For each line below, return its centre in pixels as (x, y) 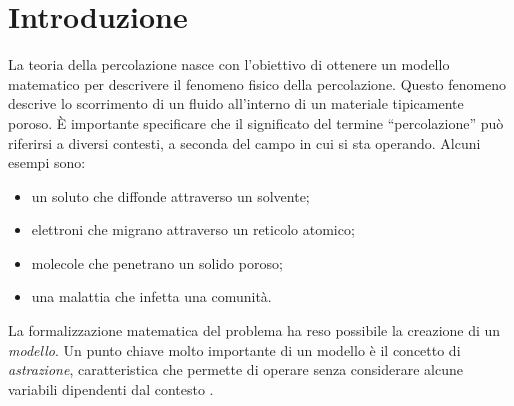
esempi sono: (47, 162)
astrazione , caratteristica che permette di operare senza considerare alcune (235, 369)
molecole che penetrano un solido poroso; (157, 262)
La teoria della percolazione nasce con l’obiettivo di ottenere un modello (229, 64)
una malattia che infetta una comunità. (151, 296)
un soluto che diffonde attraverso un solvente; (170, 195)
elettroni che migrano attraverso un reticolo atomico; (193, 229)
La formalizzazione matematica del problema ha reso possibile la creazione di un (254, 330)
